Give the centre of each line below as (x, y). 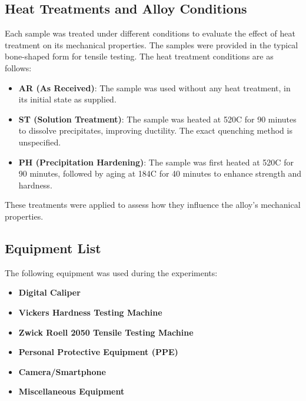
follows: (18, 67)
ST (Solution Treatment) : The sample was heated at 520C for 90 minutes (157, 119)
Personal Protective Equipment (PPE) (98, 352)
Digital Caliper (49, 292)
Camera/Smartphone (62, 371)
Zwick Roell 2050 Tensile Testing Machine (106, 332)
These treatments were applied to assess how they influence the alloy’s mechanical (153, 205)
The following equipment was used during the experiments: (111, 272)
